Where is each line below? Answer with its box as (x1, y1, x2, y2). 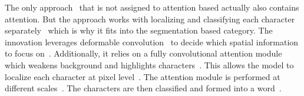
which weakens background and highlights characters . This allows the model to (5, 58, 294, 71)
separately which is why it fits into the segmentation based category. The (5, 24, 273, 37)
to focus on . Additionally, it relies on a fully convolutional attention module (5, 47, 282, 59)
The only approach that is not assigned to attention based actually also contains (5, 1, 299, 13)
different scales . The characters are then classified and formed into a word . (5, 82, 282, 94)
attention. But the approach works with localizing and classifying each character (5, 12, 295, 25)
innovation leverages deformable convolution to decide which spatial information (5, 35, 299, 48)
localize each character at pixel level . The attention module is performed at (5, 70, 280, 82)
